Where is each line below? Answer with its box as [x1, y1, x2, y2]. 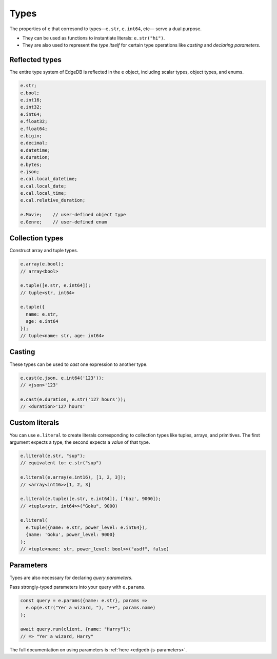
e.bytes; [20, 161, 43, 168]
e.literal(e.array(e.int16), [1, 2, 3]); [20, 475, 126, 480]
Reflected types [9, 55, 62, 64]
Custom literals [9, 418, 60, 427]
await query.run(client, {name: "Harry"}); [20, 626, 132, 632]
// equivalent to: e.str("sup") [20, 460, 102, 466]
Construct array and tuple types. [9, 248, 78, 254]
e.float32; [20, 118, 48, 125]
